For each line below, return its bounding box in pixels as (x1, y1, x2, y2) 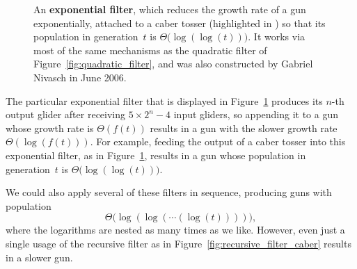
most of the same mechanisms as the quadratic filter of (33, 42, 267, 57)
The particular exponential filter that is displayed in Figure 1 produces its (6, 93, 323, 108)
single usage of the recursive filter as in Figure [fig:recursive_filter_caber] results (6, 236, 351, 250)
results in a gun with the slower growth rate (150, 120, 338, 135)
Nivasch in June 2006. (33, 70, 127, 84)
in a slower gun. (6, 250, 73, 264)
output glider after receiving (6, 107, 126, 122)
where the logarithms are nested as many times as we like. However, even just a (6, 222, 345, 237)
